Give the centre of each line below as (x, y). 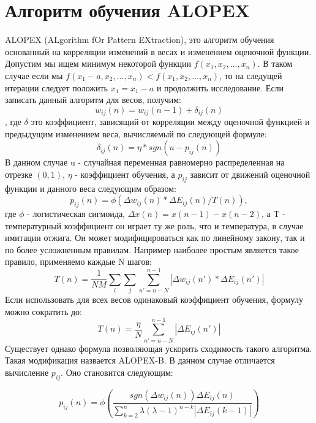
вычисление (27, 372)
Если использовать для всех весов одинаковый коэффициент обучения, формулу (154, 299)
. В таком (275, 63)
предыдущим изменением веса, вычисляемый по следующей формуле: (136, 133)
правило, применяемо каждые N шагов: (79, 261)
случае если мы (34, 75)
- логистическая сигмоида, (76, 214)
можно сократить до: (43, 311)
